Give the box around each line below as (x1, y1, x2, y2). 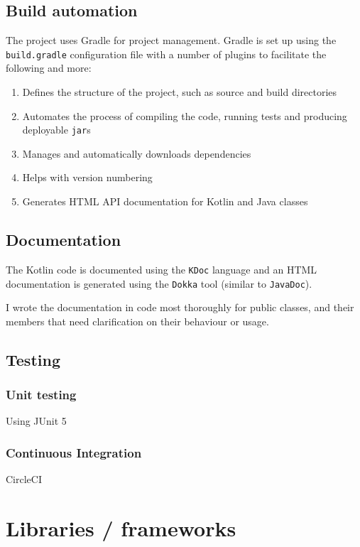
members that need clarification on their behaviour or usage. (6, 313, 269, 328)
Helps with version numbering (22, 170, 153, 185)
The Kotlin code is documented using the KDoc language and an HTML (6, 261, 317, 276)
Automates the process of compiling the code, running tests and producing (22, 108, 347, 123)
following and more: (6, 60, 92, 75)
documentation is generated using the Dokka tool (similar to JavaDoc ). (6, 276, 312, 291)
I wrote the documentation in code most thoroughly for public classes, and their (6, 300, 354, 315)
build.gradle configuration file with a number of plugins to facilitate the (6, 46, 327, 61)
